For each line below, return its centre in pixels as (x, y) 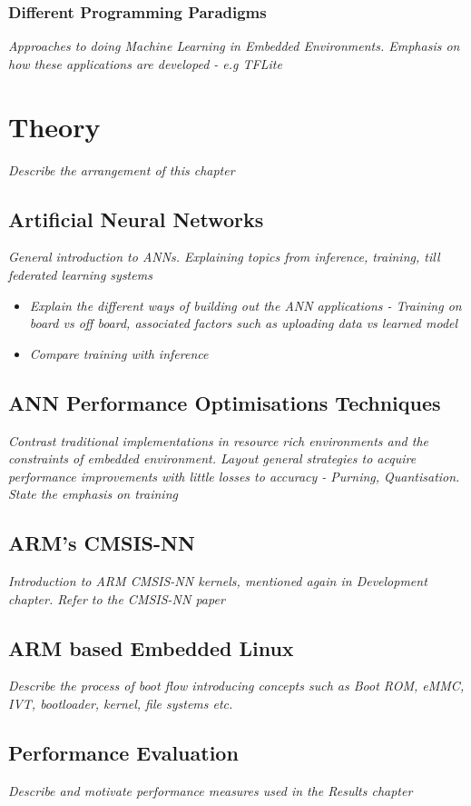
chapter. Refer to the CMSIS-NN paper (117, 598)
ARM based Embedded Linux (151, 647)
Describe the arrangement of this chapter (122, 169)
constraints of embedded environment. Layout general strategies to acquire (212, 458)
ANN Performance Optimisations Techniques (225, 402)
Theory (54, 126)
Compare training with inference (119, 353)
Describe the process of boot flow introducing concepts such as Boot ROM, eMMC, (236, 686)
